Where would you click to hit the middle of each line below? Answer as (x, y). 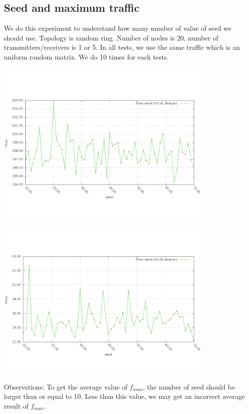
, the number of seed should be (189, 386)
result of (16, 405)
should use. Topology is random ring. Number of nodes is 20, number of (111, 37)
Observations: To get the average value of (66, 386)
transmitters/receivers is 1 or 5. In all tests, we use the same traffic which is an (122, 47)
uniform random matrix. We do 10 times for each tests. (86, 56)
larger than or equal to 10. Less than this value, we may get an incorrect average (124, 396)
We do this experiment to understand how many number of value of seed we (118, 28)
